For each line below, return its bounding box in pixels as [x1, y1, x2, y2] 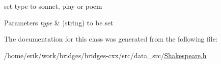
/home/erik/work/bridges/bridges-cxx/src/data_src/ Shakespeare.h [4, 50, 207, 60]
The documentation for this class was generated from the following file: [4, 34, 218, 44]
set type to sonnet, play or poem [4, 1, 102, 11]
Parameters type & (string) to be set [4, 17, 113, 27]
